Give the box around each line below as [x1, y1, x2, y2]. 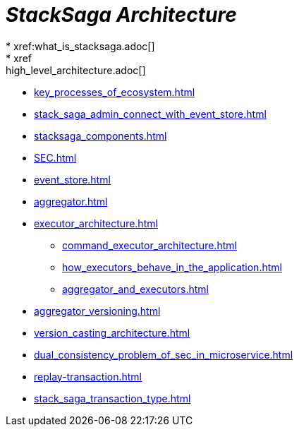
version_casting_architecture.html [34, 326, 190, 339]
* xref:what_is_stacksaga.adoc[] [6, 40, 155, 52]
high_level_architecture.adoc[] [6, 64, 146, 76]
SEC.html [34, 151, 77, 164]
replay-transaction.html [34, 370, 142, 383]
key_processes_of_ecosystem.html [34, 85, 195, 98]
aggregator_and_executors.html [62, 282, 209, 295]
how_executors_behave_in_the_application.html [62, 260, 282, 273]
